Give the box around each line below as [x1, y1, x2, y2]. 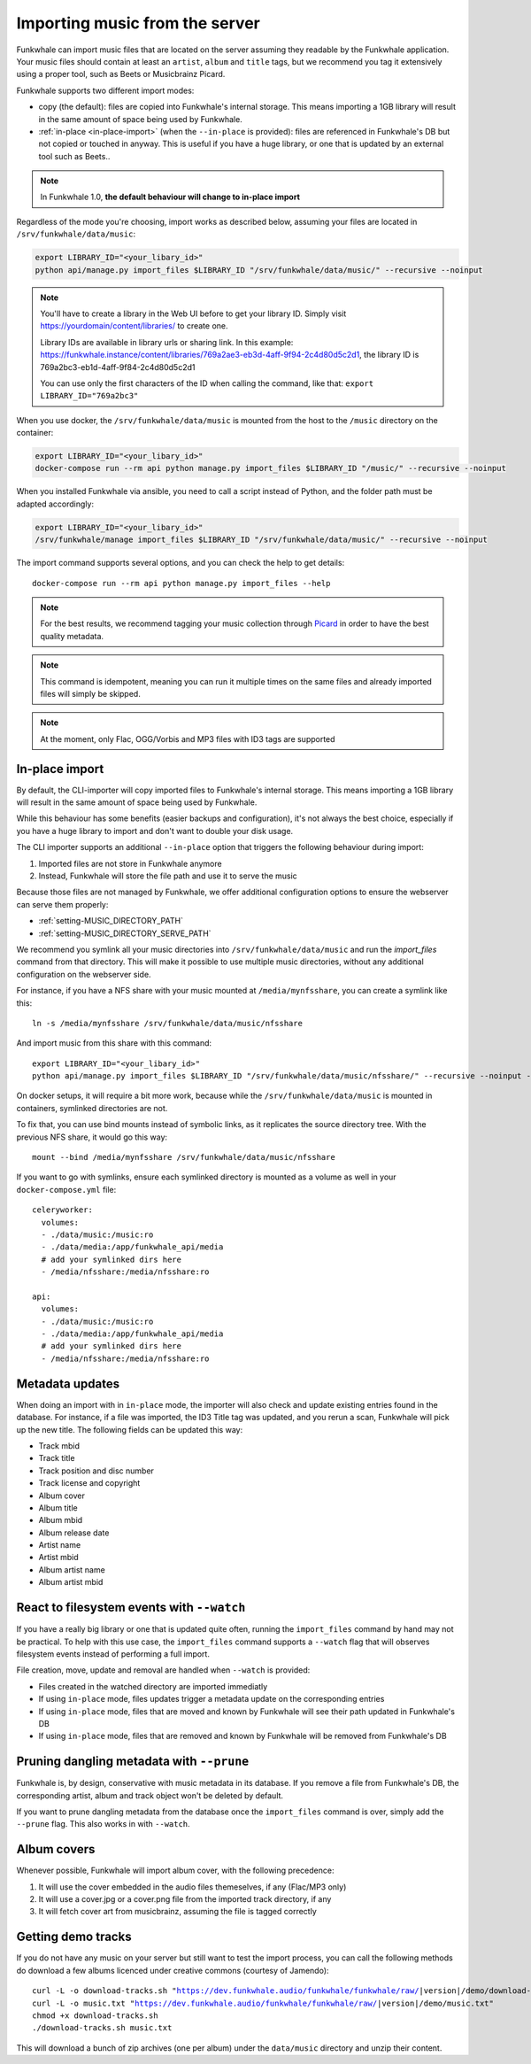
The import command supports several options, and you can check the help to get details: [16, 558, 345, 568]
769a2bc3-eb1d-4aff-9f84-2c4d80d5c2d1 [40, 361, 196, 372]
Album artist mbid [38, 1577, 104, 1588]
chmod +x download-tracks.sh [32, 2010, 158, 2021]
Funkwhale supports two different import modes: [16, 85, 195, 96]
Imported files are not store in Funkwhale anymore [38, 858, 222, 869]
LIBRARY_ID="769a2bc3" [40, 390, 139, 401]
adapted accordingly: [16, 499, 95, 509]
